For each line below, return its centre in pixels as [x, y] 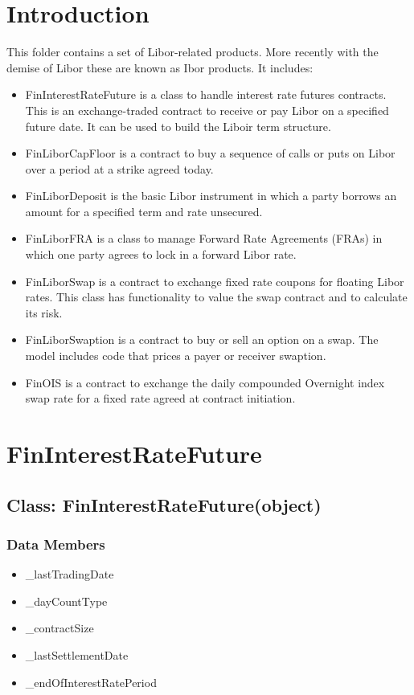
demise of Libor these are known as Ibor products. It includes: [160, 67]
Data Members [56, 544]
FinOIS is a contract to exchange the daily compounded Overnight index [205, 382]
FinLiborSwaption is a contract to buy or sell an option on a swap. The [202, 339]
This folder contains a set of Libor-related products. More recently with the [193, 52]
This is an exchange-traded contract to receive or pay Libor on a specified [207, 110]
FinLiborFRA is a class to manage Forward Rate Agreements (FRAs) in [204, 238]
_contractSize [59, 628]
